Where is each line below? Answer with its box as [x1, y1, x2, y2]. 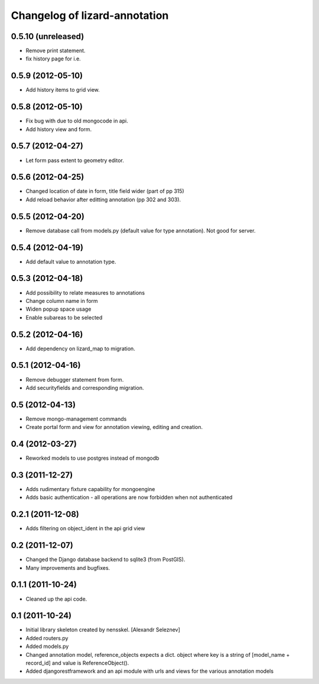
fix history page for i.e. [25, 55, 81, 62]
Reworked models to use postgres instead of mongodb [25, 454, 159, 462]
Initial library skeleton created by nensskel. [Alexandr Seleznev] [25, 626, 180, 633]
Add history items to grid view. [25, 86, 100, 93]
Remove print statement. [25, 47, 86, 54]
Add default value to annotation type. [25, 258, 116, 265]
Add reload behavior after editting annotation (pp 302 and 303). [25, 196, 181, 203]
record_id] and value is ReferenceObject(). [25, 660, 129, 667]
